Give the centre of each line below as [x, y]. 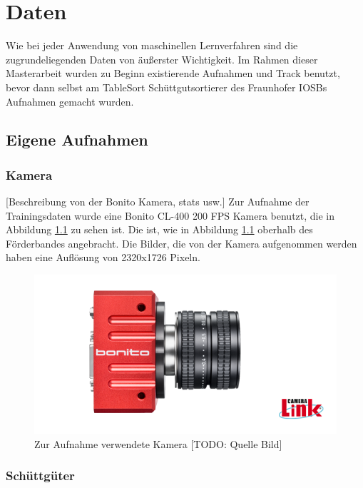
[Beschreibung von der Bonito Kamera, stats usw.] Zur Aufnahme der [158, 202]
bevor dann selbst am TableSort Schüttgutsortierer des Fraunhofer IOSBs [167, 87]
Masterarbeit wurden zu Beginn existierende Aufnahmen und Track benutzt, [173, 73]
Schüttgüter [40, 476]
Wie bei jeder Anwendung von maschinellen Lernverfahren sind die [152, 45]
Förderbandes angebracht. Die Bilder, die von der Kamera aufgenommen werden [181, 243]
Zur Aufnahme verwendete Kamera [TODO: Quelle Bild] [158, 443]
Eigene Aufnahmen [77, 139]
